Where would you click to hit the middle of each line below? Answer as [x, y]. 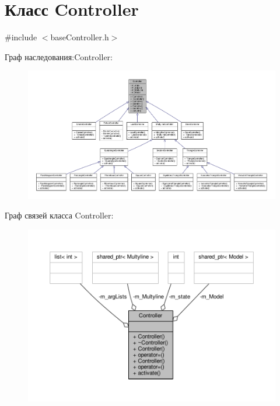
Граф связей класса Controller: [59, 215]
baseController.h [80, 37]
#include [21, 37]
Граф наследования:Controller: [59, 56]
